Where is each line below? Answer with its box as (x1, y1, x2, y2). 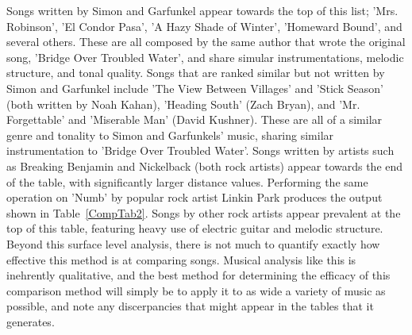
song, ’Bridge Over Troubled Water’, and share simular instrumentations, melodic (6, 48, 404, 65)
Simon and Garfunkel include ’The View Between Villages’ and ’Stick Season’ (6, 79, 383, 96)
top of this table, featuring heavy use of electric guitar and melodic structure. (6, 220, 383, 237)
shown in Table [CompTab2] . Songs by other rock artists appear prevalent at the (6, 204, 401, 221)
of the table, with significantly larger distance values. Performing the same (6, 173, 368, 190)
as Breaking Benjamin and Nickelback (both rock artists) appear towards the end (6, 157, 403, 174)
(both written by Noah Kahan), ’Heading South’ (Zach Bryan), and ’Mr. (6, 95, 360, 112)
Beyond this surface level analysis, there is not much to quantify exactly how (6, 235, 380, 252)
